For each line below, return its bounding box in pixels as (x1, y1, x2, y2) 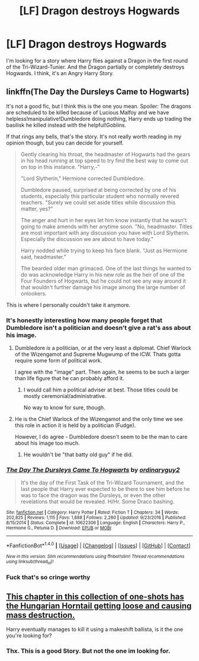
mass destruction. (6, 610, 75, 620)
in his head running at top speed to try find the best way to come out (20, 157, 188, 164)
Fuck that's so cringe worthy (6, 573, 91, 582)
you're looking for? (6, 632, 52, 639)
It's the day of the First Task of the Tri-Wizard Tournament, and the (20, 479, 184, 486)
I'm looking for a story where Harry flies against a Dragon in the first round (6, 57, 188, 64)
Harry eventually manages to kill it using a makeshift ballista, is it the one (6, 626, 184, 633)
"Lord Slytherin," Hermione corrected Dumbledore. (20, 175, 145, 182)
